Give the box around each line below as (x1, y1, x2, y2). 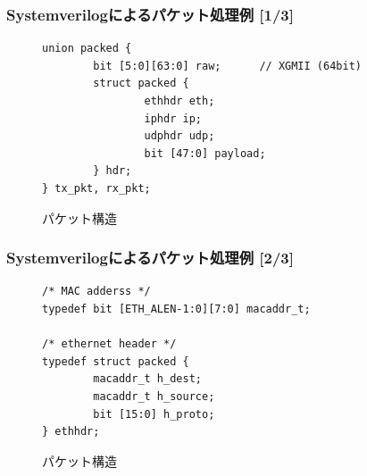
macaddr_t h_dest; (93, 372, 202, 386)
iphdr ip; (144, 112, 202, 125)
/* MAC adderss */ (42, 285, 151, 298)
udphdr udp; (144, 129, 215, 143)
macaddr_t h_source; (93, 389, 215, 403)
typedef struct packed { (42, 355, 189, 368)
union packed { (42, 42, 132, 55)
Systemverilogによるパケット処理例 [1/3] (6, 3, 294, 25)
